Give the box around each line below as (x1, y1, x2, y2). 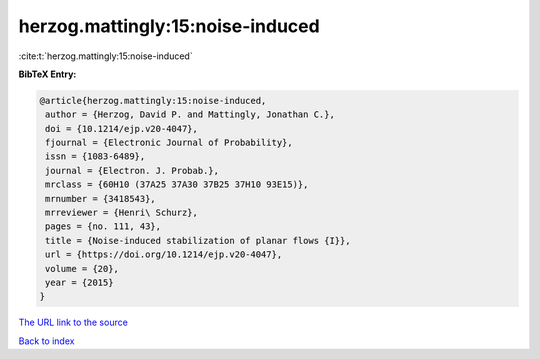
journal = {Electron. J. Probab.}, (45, 165, 220, 176)
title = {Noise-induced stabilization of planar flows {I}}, (45, 235, 351, 246)
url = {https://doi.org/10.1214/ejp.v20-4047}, (45, 249, 283, 260)
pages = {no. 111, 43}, (45, 221, 162, 232)
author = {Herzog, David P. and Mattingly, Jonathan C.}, (45, 109, 335, 120)
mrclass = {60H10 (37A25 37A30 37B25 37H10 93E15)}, (45, 179, 309, 190)
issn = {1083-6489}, (45, 151, 146, 162)
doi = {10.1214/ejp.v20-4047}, (45, 123, 199, 134)
